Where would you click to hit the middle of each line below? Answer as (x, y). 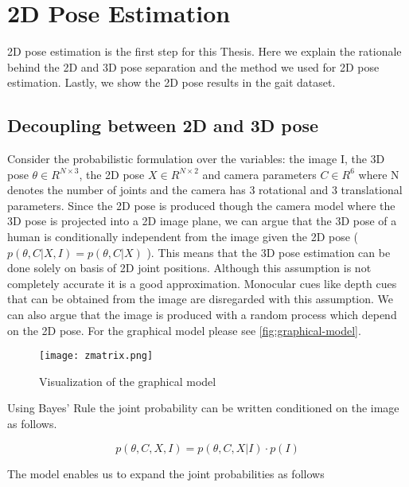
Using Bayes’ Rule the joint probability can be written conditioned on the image (203, 408)
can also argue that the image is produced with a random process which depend (202, 315)
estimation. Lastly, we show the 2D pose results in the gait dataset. (171, 82)
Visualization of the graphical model (128, 381)
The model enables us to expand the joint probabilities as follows (166, 473)
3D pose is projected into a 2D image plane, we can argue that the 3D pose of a (202, 221)
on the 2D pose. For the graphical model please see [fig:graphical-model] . (184, 330)
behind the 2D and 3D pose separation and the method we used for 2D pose (193, 66)
